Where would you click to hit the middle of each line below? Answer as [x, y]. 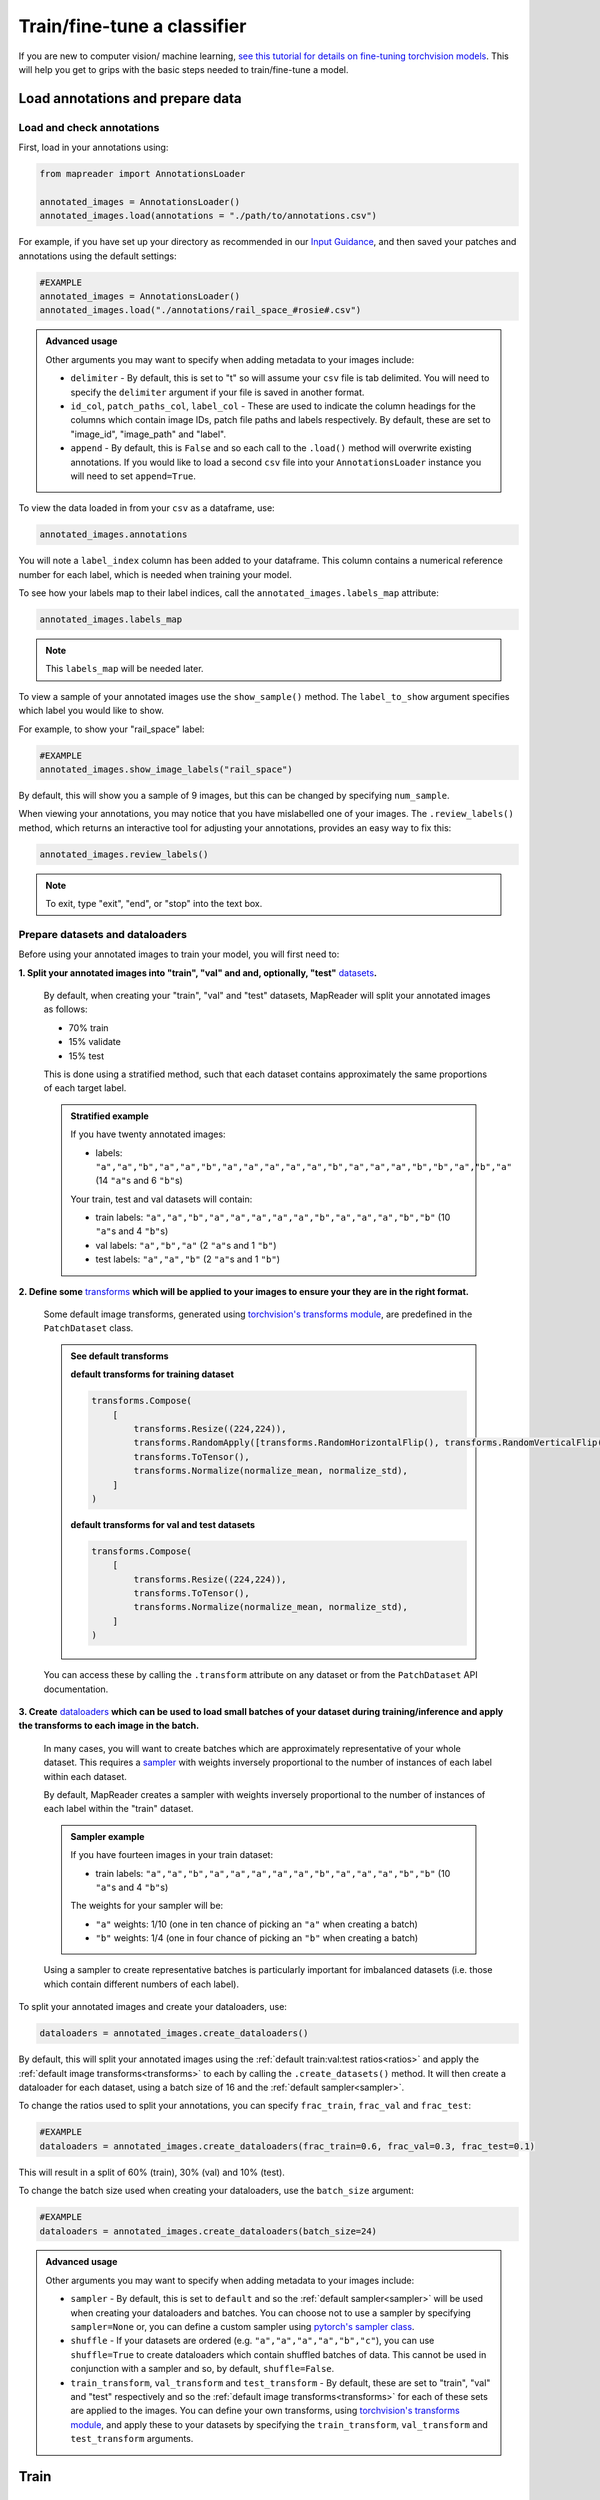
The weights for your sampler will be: [147, 1906]
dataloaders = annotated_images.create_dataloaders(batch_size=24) [208, 2231]
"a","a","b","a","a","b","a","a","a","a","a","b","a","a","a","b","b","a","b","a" [303, 1166]
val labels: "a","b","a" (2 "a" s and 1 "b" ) [186, 1245]
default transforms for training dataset [152, 1374]
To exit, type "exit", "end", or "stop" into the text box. [154, 904]
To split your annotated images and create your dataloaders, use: [152, 2007]
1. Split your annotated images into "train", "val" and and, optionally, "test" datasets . [198, 972]
